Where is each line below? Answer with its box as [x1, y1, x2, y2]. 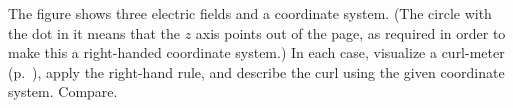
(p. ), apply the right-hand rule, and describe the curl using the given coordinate [8, 61, 505, 82]
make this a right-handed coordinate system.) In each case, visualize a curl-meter [8, 42, 505, 63]
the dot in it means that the [8, 22, 180, 43]
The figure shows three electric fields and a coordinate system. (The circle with [8, 3, 492, 23]
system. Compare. [8, 81, 118, 102]
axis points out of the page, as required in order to [195, 22, 506, 43]
